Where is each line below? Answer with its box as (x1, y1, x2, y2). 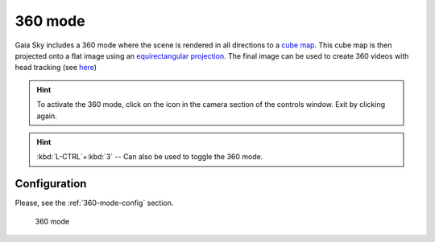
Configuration (14, 177, 87, 191)
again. (36, 111, 58, 121)
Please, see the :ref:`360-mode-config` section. (14, 198, 174, 208)
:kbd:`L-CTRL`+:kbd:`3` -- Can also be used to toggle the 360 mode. (36, 152, 263, 162)
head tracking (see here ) (14, 63, 97, 72)
